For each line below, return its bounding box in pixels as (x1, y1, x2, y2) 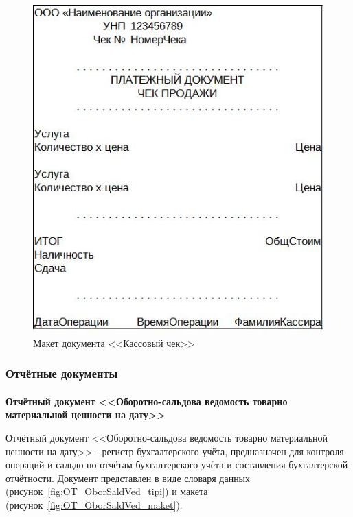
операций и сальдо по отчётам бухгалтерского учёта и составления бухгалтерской (5, 457, 348, 472)
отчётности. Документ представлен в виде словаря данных (5, 470, 251, 485)
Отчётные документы (5, 365, 118, 382)
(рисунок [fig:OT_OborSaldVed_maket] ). (5, 497, 183, 512)
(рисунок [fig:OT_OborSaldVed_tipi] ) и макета (5, 484, 208, 498)
